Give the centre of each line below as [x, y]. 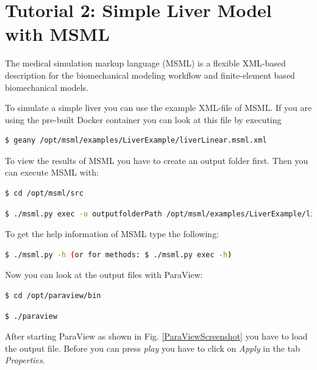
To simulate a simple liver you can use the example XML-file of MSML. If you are [158, 108]
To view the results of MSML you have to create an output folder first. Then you [157, 160]
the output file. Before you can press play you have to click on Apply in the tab [152, 348]
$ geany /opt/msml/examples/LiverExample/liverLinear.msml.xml [136, 141]
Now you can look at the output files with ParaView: [104, 275]
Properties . [25, 360]
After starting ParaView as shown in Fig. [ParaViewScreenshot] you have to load [156, 336]
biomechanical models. [47, 87]
